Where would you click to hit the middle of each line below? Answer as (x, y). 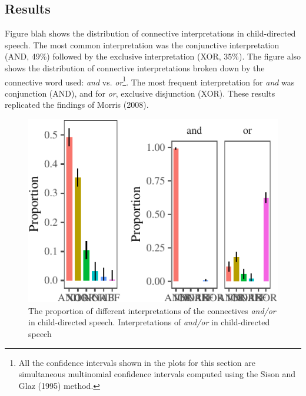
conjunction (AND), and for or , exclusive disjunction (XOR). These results (140, 93)
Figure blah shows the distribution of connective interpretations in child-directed (150, 33)
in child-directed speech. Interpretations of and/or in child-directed (149, 322)
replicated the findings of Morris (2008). (77, 105)
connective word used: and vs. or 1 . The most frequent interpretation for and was (150, 81)
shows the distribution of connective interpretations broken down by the (135, 67)
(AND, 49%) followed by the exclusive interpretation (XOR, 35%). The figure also (153, 56)
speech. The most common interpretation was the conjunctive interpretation (142, 44)
